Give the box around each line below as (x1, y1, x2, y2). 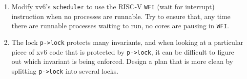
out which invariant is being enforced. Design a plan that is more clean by (11, 56, 233, 66)
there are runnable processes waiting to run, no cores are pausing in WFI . (11, 20, 229, 31)
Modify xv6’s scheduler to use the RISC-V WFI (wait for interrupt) (11, 1, 215, 11)
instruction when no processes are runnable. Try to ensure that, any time (11, 11, 231, 21)
